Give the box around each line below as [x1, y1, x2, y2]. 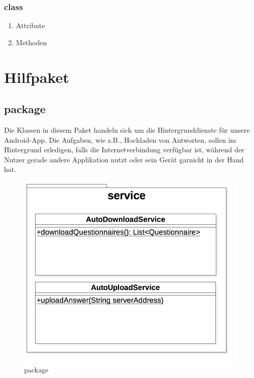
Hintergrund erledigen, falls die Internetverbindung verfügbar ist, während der [4, 144, 244, 155]
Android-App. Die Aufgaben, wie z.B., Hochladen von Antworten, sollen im [4, 134, 236, 145]
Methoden [16, 37, 47, 47]
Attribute [16, 20, 45, 31]
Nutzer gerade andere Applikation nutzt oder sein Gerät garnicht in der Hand [4, 154, 244, 164]
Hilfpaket [4, 66, 69, 87]
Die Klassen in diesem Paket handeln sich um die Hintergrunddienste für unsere [4, 124, 250, 135]
